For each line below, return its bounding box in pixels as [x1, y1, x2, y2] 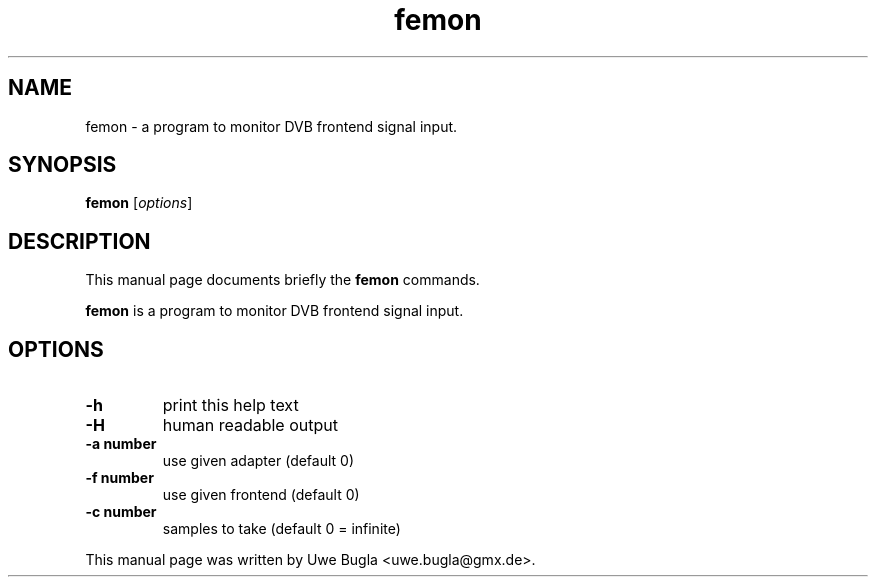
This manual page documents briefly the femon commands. [85, 271, 480, 289]
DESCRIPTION [8, 228, 151, 254]
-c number [85, 503, 157, 521]
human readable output [162, 415, 338, 436]
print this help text [162, 395, 299, 416]
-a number [85, 435, 157, 453]
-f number [85, 469, 154, 487]
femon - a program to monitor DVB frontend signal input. [85, 117, 458, 135]
